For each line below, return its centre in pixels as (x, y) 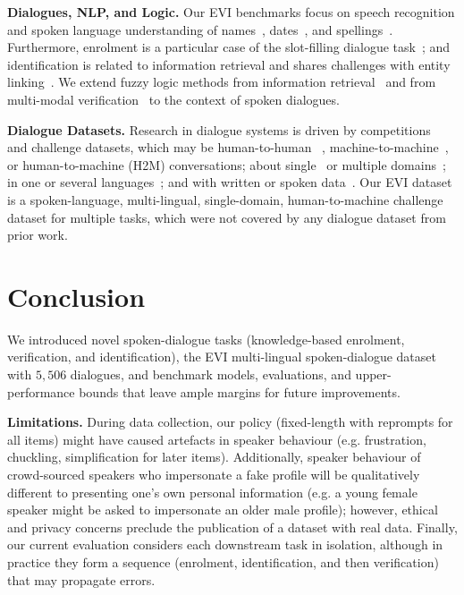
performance (41, 391)
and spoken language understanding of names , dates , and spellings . (200, 29)
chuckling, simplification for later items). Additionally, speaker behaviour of (214, 457)
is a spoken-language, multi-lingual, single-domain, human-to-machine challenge (225, 199)
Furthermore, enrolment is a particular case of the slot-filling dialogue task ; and (229, 47)
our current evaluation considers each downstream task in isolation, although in (225, 544)
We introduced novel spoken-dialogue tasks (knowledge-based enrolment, (206, 339)
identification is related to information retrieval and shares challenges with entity (229, 64)
